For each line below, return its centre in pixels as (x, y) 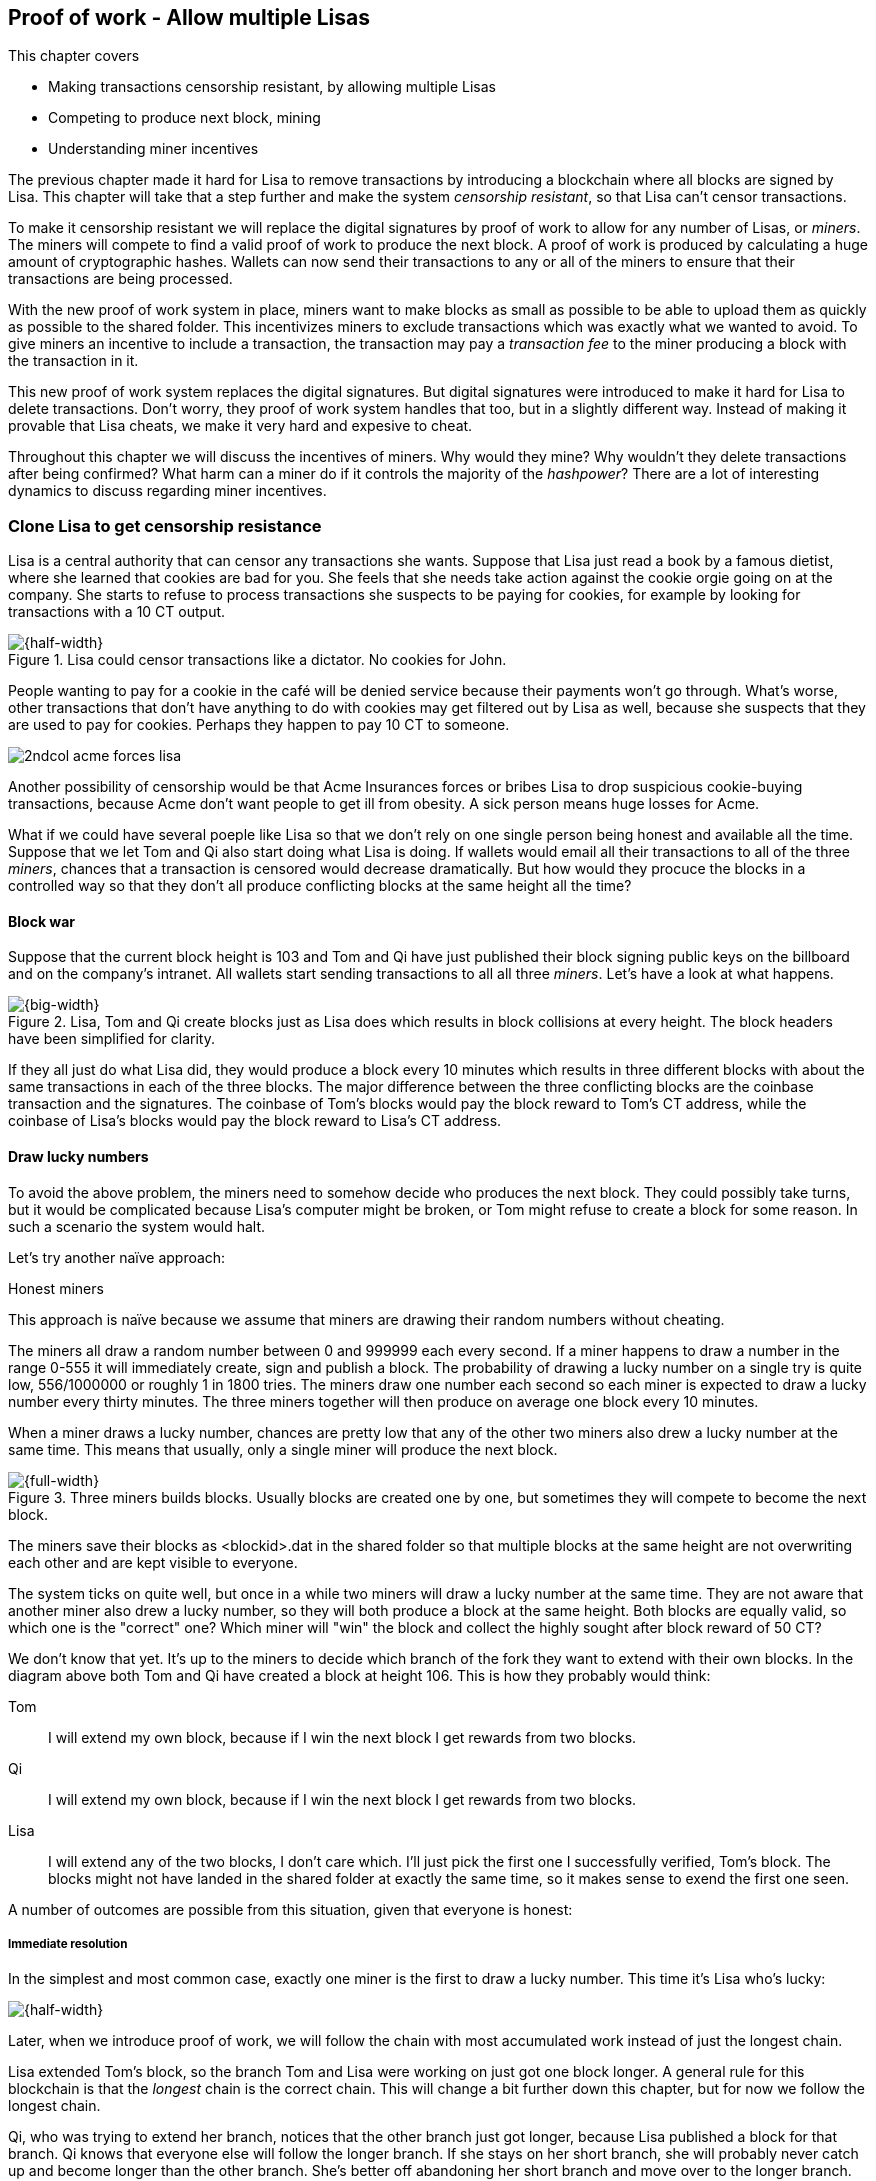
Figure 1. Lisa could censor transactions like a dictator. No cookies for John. (257, 660)
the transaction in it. (73, 361)
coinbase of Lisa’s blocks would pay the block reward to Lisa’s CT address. (255, 1121)
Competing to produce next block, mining (184, 118)
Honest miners (56, 1288)
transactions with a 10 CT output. (117, 612)
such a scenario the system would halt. (137, 1226)
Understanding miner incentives (153, 149)
